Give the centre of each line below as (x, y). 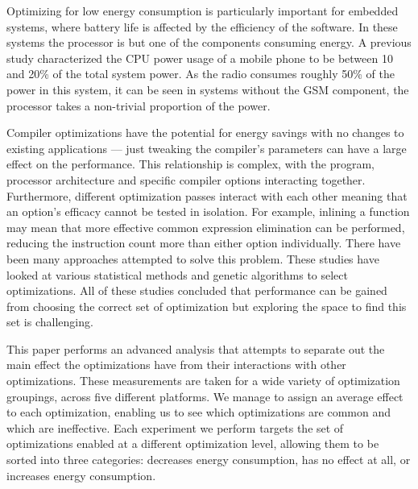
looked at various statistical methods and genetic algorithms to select (178, 274)
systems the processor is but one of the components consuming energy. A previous (209, 42)
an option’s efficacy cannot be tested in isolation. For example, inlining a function (208, 211)
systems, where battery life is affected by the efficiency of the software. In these (202, 26)
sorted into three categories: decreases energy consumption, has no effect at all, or (209, 460)
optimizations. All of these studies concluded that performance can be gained (197, 290)
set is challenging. (50, 322)
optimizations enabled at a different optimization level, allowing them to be (193, 443)
